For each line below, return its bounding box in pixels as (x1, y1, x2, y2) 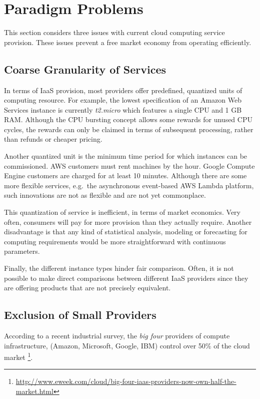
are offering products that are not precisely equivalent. (4, 282, 171, 293)
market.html (15, 386, 53, 396)
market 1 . (4, 350, 33, 362)
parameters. (4, 246, 40, 256)
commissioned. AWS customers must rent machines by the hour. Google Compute (4, 160, 255, 171)
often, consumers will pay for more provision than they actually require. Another (4, 216, 252, 227)
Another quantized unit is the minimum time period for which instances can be (4, 151, 247, 161)
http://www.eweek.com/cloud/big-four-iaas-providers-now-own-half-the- (15, 376, 236, 386)
